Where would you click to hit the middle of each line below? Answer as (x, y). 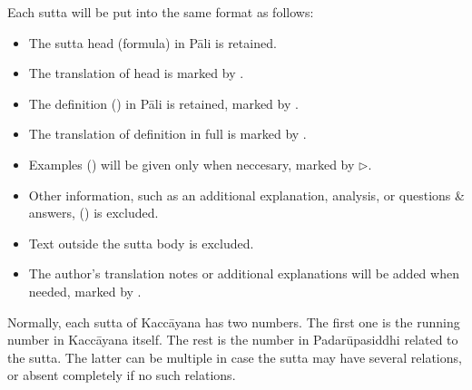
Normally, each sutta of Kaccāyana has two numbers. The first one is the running (234, 322)
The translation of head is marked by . (136, 73)
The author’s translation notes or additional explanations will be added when (244, 273)
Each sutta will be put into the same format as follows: (161, 12)
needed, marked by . (85, 291)
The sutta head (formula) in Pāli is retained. (152, 42)
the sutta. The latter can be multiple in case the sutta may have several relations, (235, 357)
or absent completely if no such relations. (122, 375)
